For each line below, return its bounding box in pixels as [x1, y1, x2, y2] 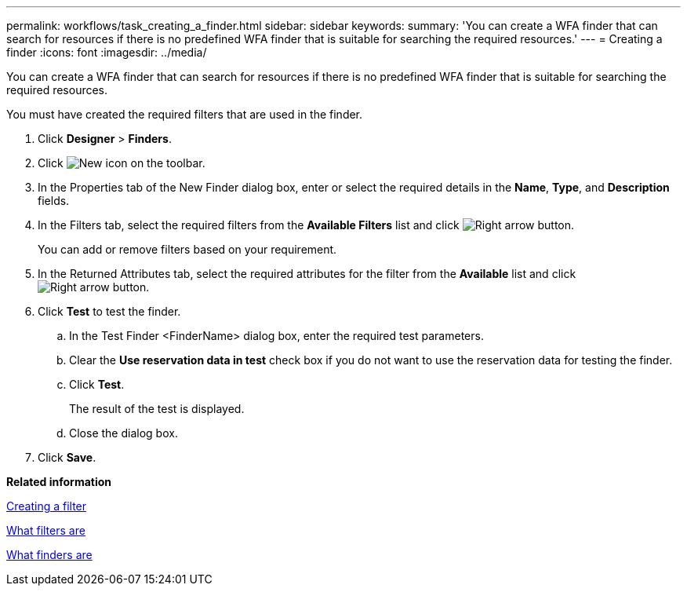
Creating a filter [6, 499, 87, 513]
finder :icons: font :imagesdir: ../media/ [6, 46, 207, 59]
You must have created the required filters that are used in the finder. [6, 108, 363, 121]
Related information [6, 475, 112, 488]
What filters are [6, 524, 85, 537]
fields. [38, 194, 70, 207]
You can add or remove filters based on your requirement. [38, 243, 337, 256]
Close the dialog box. [69, 426, 178, 440]
